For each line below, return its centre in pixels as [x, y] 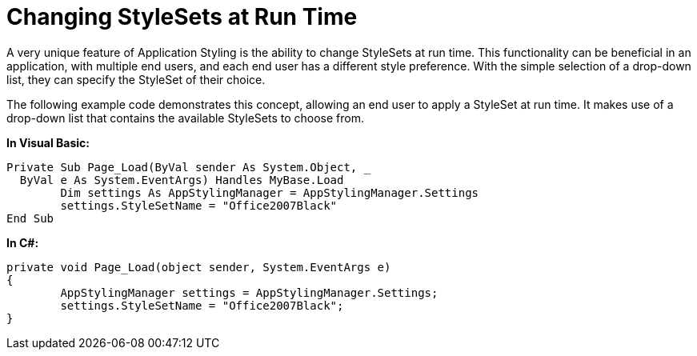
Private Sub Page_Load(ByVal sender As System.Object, [182, 167]
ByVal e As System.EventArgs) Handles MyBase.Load [182, 180]
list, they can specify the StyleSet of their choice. [136, 79]
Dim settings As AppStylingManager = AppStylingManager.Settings [270, 192]
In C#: [23, 242]
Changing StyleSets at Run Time [182, 17]
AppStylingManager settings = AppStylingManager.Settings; [249, 292]
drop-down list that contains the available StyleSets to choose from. [185, 118]
